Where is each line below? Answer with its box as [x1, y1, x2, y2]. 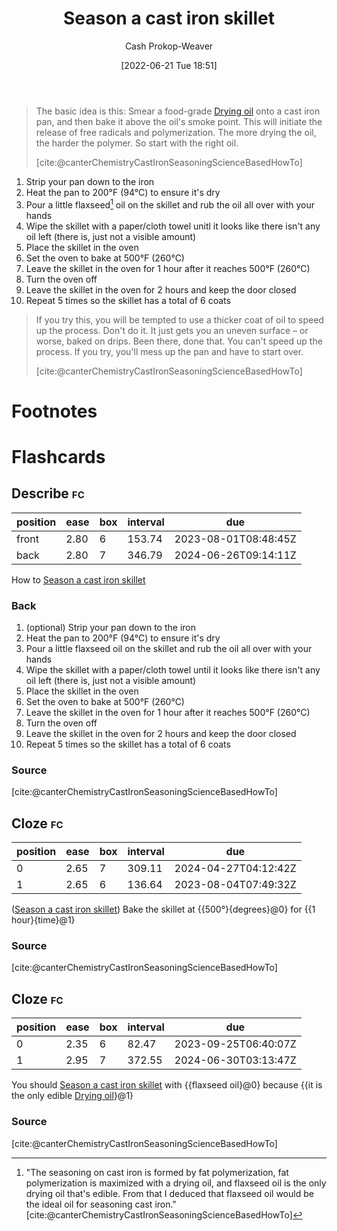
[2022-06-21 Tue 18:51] [120, 59, 218, 71]
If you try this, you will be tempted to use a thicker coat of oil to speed [35, 313, 324, 326]
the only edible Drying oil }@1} [11, 1090, 134, 1102]
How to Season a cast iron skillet [11, 573, 146, 586]
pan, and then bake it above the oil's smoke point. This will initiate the [35, 115, 323, 127]
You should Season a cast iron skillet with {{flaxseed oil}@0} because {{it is [11, 1079, 323, 1091]
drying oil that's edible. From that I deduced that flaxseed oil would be [25, 1187, 314, 1199]
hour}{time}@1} [11, 914, 76, 926]
